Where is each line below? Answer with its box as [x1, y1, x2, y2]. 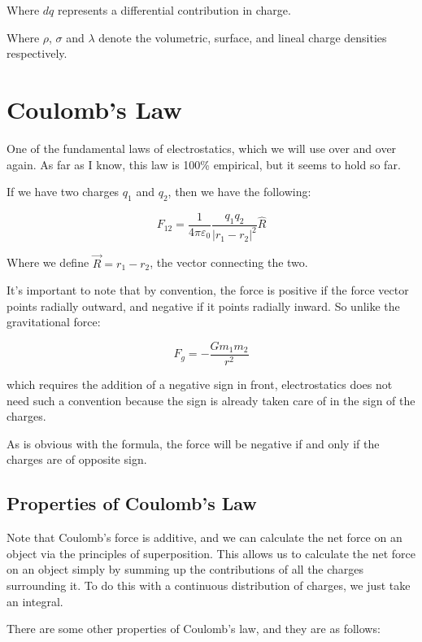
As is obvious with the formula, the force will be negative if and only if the [7, 435, 380, 452]
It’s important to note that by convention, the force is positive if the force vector [7, 282, 409, 299]
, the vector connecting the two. [150, 254, 308, 271]
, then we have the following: [167, 183, 311, 200]
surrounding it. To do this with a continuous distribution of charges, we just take [7, 576, 411, 593]
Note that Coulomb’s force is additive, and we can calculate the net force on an [7, 529, 402, 546]
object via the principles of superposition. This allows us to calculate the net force [7, 544, 416, 561]
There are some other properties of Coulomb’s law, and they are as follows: [7, 620, 381, 637]
